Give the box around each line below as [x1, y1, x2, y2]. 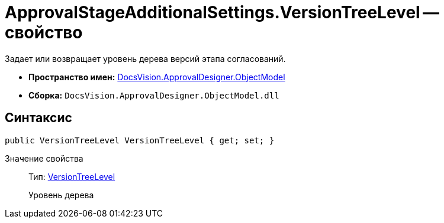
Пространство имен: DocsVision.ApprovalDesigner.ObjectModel [28, 71, 285, 82]
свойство [5, 22, 83, 42]
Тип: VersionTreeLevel [28, 171, 115, 182]
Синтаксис [5, 110, 72, 126]
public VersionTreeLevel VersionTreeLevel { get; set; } [5, 135, 275, 145]
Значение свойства [5, 153, 83, 163]
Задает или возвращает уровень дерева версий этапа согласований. [5, 53, 286, 64]
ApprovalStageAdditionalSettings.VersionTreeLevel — [5, 2, 440, 22]
